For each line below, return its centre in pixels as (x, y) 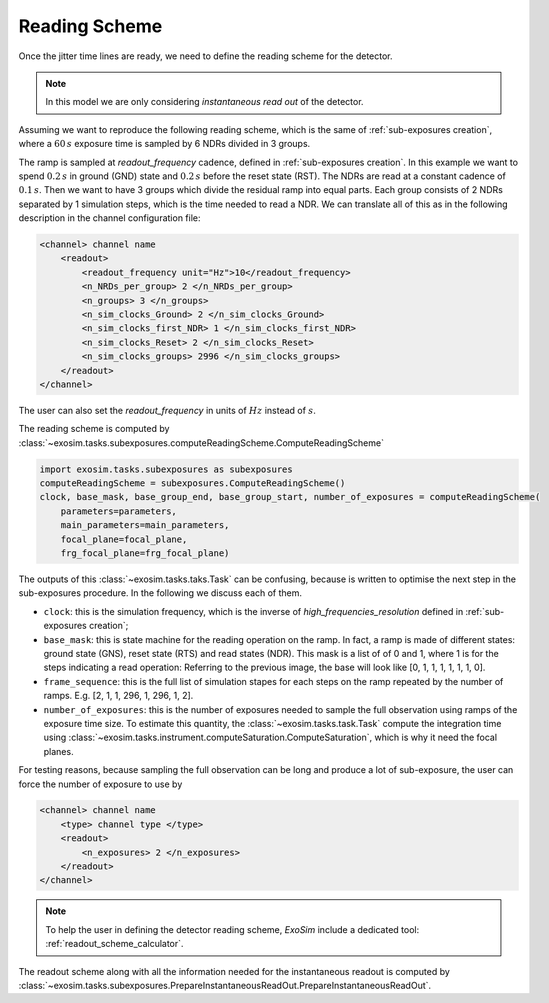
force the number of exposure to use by (100, 784)
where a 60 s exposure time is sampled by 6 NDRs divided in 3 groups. (164, 144)
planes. (58, 751)
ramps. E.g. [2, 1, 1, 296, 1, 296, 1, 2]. (118, 696)
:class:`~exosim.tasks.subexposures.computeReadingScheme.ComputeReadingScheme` (201, 442)
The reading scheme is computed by (94, 429)
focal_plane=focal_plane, (124, 539)
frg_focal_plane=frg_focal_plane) (145, 553)
